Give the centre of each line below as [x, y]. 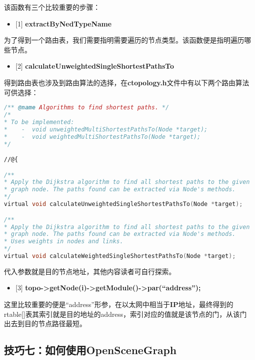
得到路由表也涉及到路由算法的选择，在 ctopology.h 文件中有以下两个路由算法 [127, 82]
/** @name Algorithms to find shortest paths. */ [87, 108]
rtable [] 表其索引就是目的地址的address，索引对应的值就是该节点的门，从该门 [125, 314]
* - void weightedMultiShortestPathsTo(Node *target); [102, 137]
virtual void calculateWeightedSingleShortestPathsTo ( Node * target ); [120, 256]
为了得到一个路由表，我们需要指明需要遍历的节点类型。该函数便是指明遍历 [124, 40]
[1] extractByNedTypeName [64, 23]
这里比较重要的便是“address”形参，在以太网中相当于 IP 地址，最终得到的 [119, 304]
